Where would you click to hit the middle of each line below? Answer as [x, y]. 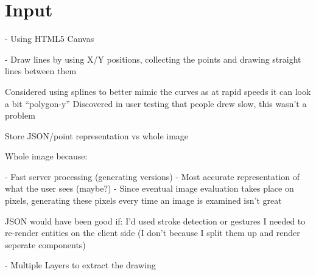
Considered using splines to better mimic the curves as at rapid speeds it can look [158, 91]
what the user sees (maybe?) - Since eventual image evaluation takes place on [149, 188]
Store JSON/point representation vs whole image [97, 135]
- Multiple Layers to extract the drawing [80, 265]
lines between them [41, 71]
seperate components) [45, 244]
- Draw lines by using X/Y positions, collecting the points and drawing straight [153, 59]
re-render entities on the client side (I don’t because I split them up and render [153, 233]
